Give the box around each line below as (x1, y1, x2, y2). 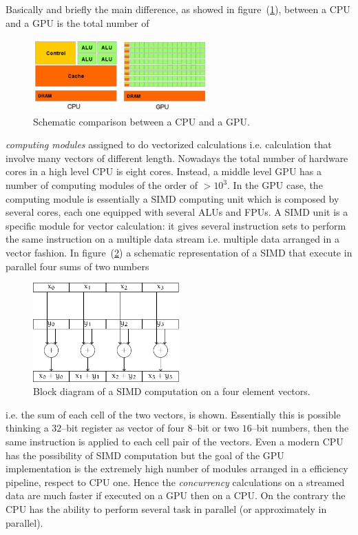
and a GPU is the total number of (6, 15, 149, 30)
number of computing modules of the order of (6, 178, 198, 192)
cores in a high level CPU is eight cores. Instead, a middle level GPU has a (6, 164, 322, 179)
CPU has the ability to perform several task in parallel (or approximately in (6, 501, 327, 516)
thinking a (6, 421, 49, 435)
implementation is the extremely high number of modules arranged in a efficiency (6, 461, 348, 476)
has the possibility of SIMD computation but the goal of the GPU (6, 447, 284, 462)
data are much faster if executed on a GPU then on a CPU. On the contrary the (6, 488, 346, 503)
